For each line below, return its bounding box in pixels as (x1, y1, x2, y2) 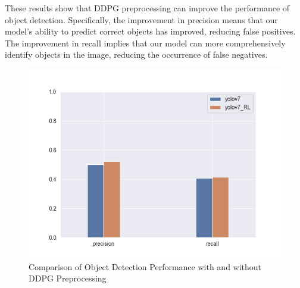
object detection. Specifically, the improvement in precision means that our (5, 13, 278, 26)
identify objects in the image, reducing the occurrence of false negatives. (5, 48, 268, 61)
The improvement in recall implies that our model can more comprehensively (5, 36, 286, 49)
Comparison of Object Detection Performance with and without (29, 260, 262, 273)
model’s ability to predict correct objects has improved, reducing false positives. (5, 25, 296, 37)
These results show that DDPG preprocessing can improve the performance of (5, 2, 290, 14)
